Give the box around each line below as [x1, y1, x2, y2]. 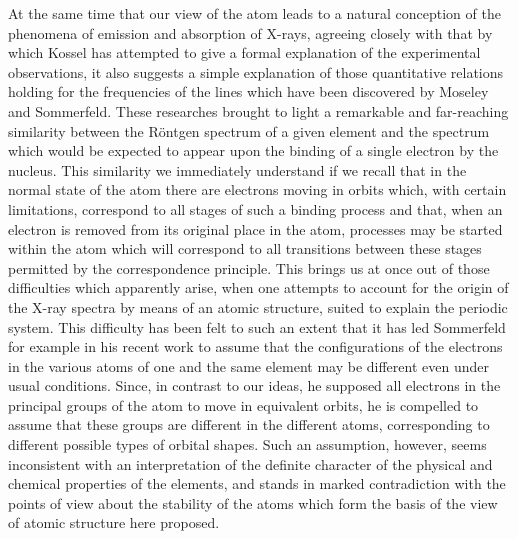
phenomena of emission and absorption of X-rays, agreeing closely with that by [8, 22, 493, 43]
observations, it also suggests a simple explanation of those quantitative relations [8, 61, 504, 82]
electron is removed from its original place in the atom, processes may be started [8, 218, 503, 239]
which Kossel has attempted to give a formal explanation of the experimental [8, 42, 481, 63]
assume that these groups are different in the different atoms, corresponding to [8, 414, 490, 435]
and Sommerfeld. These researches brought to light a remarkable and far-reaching [8, 100, 509, 121]
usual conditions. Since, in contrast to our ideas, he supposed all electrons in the [8, 375, 501, 396]
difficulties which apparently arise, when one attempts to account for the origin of [8, 277, 509, 298]
